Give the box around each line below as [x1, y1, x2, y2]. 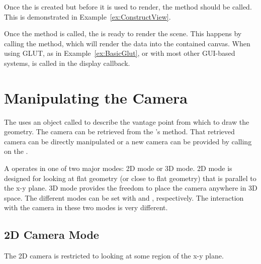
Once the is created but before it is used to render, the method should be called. [4, 2, 252, 12]
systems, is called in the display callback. [4, 57, 130, 68]
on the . [4, 146, 28, 156]
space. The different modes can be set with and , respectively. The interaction [4, 192, 244, 203]
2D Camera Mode [4, 227, 99, 242]
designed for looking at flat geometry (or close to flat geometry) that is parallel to [4, 172, 256, 183]
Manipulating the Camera [4, 87, 188, 108]
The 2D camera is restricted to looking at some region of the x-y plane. [4, 250, 224, 261]
